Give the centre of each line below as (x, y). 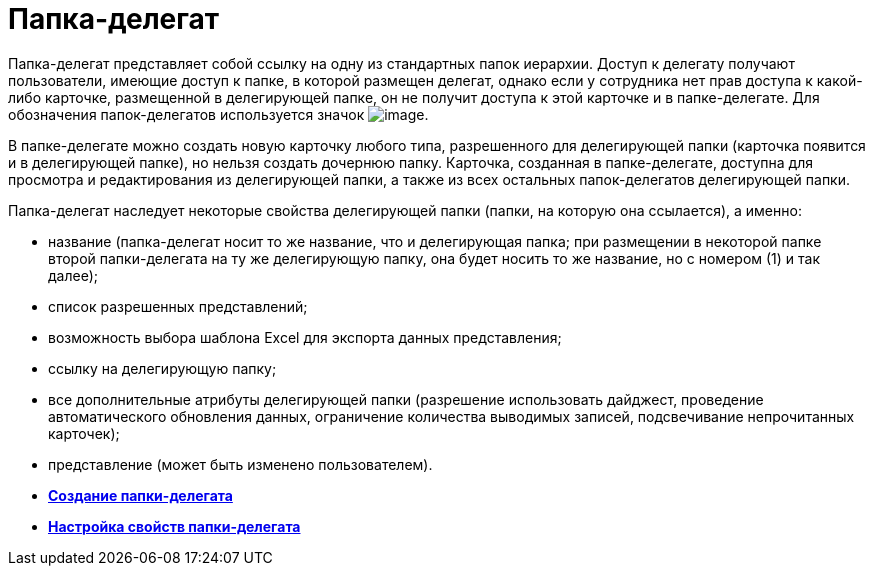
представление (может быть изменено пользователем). (240, 464)
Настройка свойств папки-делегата (174, 526)
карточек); (84, 433)
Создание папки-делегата (140, 495)
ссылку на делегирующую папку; (162, 368)
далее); (73, 275)
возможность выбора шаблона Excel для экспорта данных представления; (305, 337)
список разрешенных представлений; (178, 306)
